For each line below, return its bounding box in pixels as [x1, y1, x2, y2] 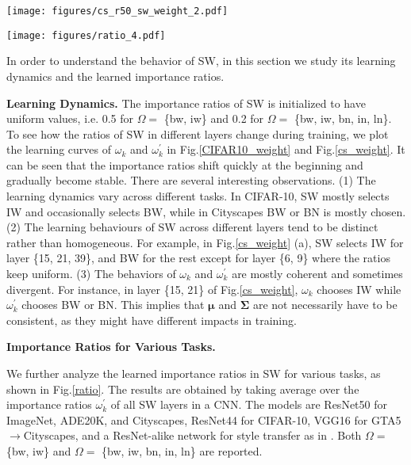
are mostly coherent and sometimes [232, 265, 403, 282]
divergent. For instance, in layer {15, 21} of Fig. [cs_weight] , [6, 280, 298, 297]
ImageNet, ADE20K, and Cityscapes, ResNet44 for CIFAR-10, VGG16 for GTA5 [6, 411, 401, 428]
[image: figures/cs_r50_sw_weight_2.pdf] [6, 6, 229, 17]
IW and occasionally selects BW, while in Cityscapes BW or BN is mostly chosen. [6, 203, 406, 219]
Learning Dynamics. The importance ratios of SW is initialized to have [6, 94, 366, 111]
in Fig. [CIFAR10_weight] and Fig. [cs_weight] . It [167, 141, 405, 158]
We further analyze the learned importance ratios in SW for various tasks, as [6, 365, 381, 381]
